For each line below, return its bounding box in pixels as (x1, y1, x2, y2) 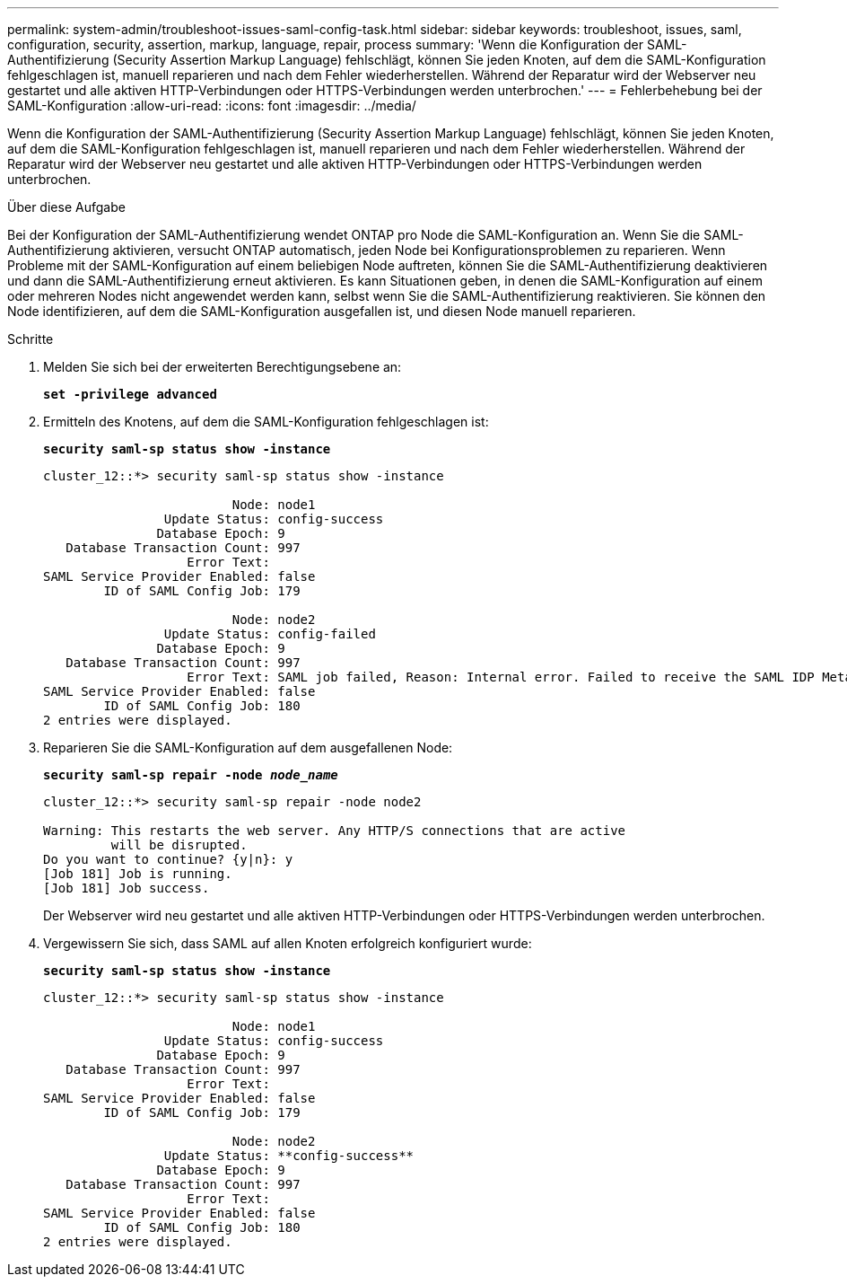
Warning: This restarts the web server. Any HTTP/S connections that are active (43, 823, 626, 838)
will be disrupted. (110, 838, 248, 852)
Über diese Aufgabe (7, 199, 126, 215)
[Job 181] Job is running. (43, 866, 232, 881)
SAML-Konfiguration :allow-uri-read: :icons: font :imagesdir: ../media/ (7, 98, 416, 113)
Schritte (7, 331, 54, 347)
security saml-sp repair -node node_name (43, 768, 338, 782)
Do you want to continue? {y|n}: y (43, 852, 293, 866)
